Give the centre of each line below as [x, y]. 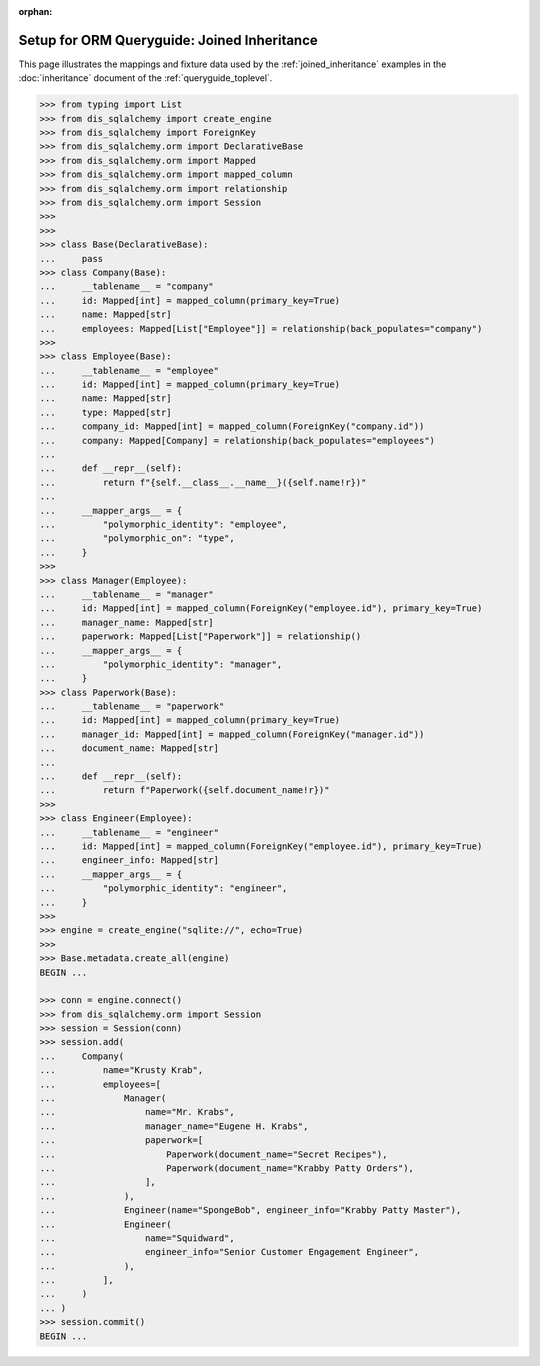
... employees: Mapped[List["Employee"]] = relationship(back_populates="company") [261, 328]
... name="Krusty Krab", [121, 1070]
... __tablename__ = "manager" [126, 594]
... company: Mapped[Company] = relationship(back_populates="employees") [237, 440]
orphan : [35, 11]
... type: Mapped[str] [105, 412]
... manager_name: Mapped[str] [126, 622]
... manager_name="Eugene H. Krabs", [174, 1126]
